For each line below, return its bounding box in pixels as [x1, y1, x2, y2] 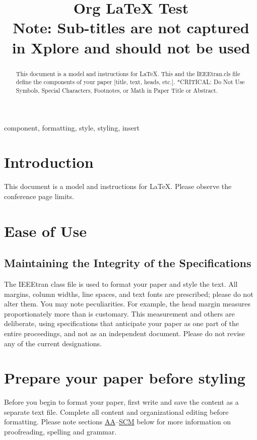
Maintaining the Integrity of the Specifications [4, 255, 251, 271]
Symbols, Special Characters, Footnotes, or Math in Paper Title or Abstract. [16, 86, 218, 94]
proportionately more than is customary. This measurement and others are [4, 308, 235, 319]
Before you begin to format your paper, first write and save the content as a [4, 397, 239, 407]
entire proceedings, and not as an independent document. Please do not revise [4, 328, 245, 338]
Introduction [4, 152, 94, 172]
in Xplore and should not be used [12, 37, 250, 57]
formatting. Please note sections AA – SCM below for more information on [4, 416, 231, 427]
